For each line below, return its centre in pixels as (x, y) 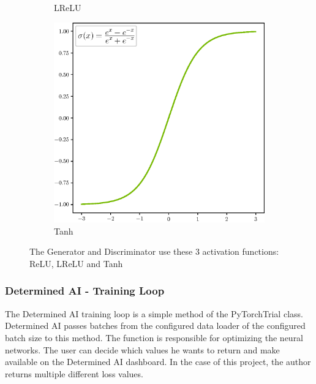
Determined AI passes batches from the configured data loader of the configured (155, 326)
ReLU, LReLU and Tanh (76, 263)
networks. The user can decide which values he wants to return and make (142, 349)
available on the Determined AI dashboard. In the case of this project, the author (158, 362)
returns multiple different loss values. (74, 373)
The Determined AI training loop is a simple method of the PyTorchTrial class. (154, 313)
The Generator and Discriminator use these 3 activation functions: (154, 251)
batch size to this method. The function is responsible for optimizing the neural (154, 337)
